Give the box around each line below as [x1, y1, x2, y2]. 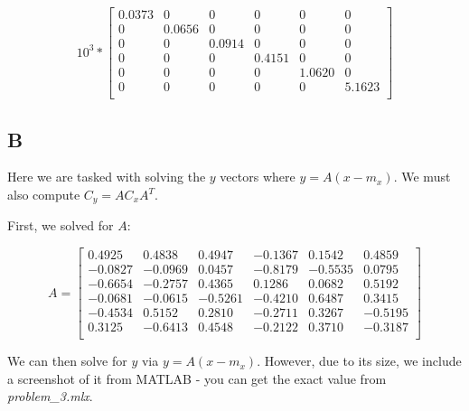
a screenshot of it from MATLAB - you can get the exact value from [7, 369, 387, 388]
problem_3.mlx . [7, 387, 93, 406]
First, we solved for [7, 216, 114, 235]
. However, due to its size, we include [257, 351, 462, 370]
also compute [7, 185, 80, 204]
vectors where [220, 167, 295, 186]
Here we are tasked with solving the [7, 167, 206, 186]
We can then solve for [7, 351, 127, 370]
